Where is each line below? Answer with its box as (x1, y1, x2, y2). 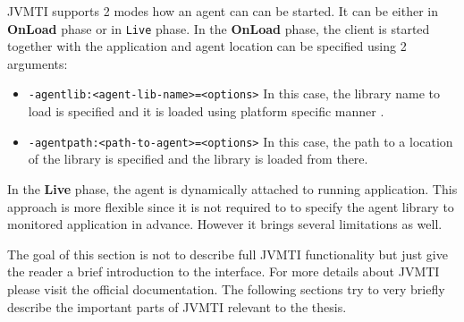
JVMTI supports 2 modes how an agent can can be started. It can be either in (7, 2, 439, 20)
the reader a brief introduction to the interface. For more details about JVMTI (7, 262, 440, 281)
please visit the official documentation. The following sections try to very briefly (7, 279, 445, 298)
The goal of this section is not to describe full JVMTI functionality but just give (7, 244, 448, 263)
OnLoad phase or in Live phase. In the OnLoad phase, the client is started (7, 19, 430, 38)
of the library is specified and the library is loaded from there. (28, 149, 368, 168)
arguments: (7, 54, 68, 72)
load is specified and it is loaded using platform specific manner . (28, 102, 384, 121)
